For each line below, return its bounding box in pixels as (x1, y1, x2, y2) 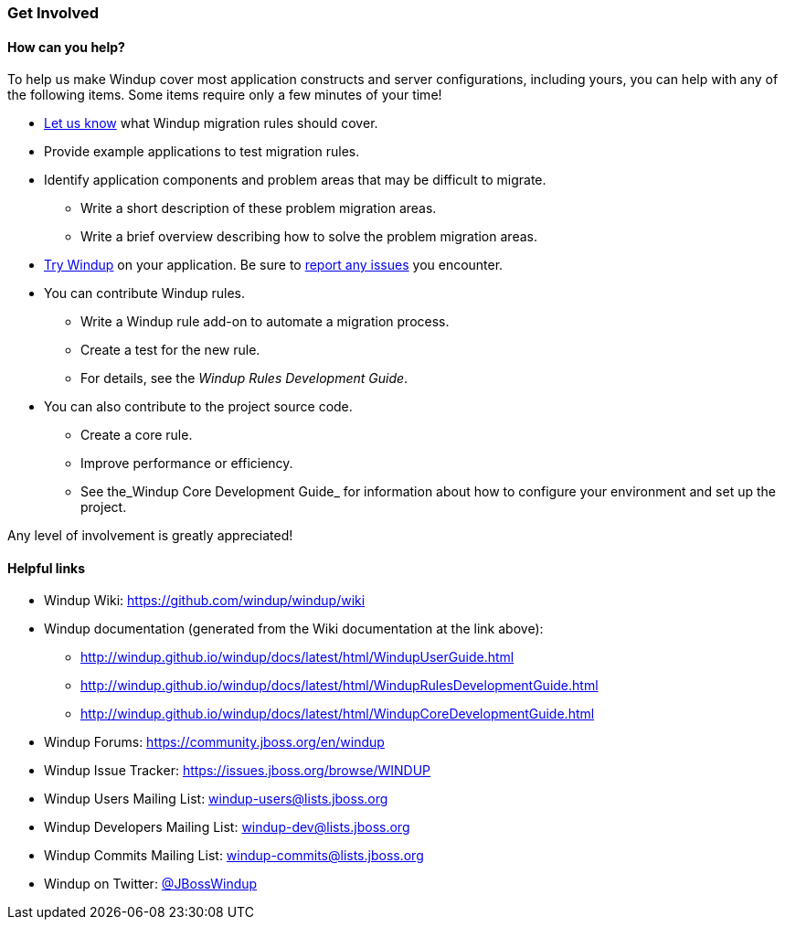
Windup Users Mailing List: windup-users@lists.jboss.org (44, 791, 388, 807)
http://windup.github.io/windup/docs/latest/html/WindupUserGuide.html (80, 649, 514, 666)
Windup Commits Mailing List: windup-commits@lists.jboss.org (44, 847, 424, 864)
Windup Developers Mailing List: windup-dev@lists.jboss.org (44, 819, 410, 836)
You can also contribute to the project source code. (44, 399, 353, 415)
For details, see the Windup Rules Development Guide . (80, 370, 408, 387)
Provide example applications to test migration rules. (44, 144, 360, 160)
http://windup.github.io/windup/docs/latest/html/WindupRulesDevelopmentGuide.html (80, 677, 599, 694)
